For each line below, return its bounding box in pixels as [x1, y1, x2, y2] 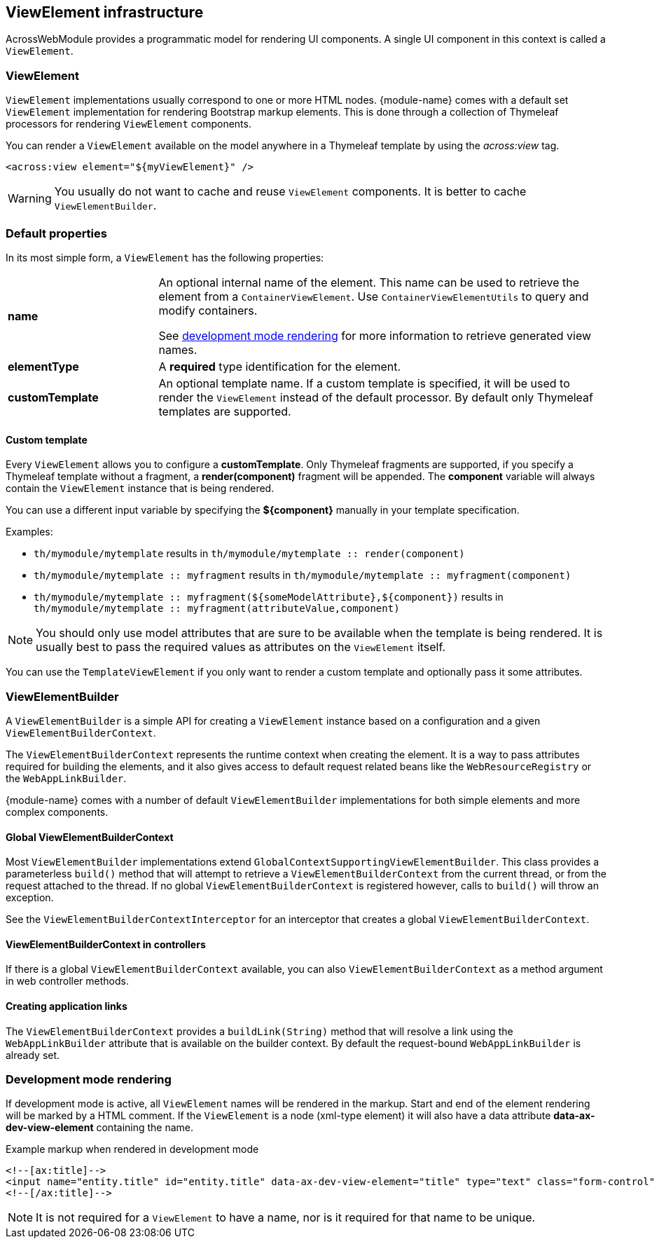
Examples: [6, 526, 53, 538]
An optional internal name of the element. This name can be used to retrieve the [158, 275, 580, 289]
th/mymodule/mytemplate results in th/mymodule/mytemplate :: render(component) [34, 547, 465, 560]
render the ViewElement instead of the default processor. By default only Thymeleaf [158, 390, 593, 404]
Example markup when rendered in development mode [6, 1143, 259, 1156]
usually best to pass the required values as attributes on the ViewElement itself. [36, 640, 446, 655]
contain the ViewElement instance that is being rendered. [6, 482, 275, 495]
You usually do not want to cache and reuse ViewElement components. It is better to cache [54, 184, 527, 199]
